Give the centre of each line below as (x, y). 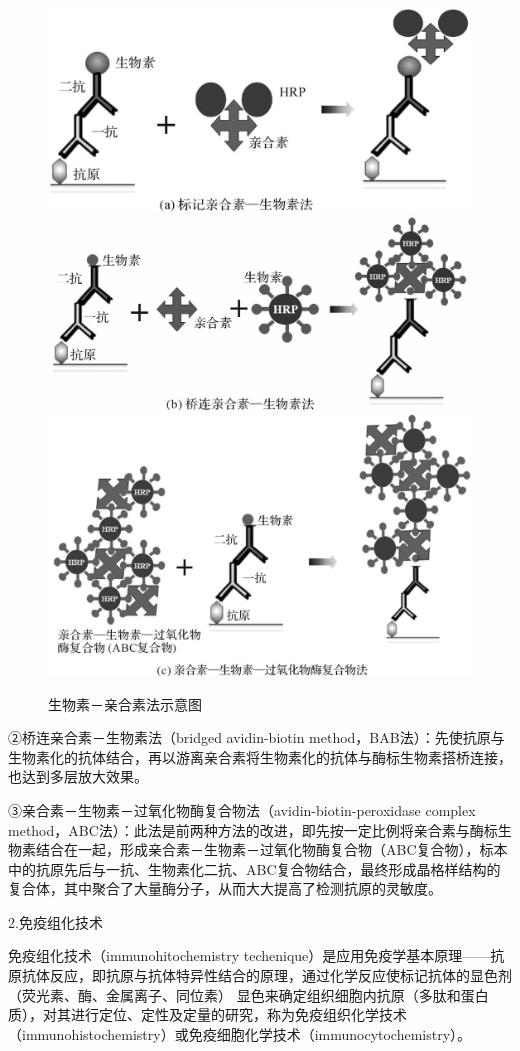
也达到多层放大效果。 (78, 776)
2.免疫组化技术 (55, 921)
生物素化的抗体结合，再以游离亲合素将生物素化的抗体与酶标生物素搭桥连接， (260, 756)
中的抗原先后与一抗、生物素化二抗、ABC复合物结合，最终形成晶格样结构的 (254, 868)
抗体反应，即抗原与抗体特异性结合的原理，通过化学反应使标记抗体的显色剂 (266, 975)
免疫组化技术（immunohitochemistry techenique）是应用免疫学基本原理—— (249, 955)
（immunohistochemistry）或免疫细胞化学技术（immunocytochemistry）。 (240, 1033)
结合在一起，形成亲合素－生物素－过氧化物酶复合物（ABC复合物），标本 (271, 849)
